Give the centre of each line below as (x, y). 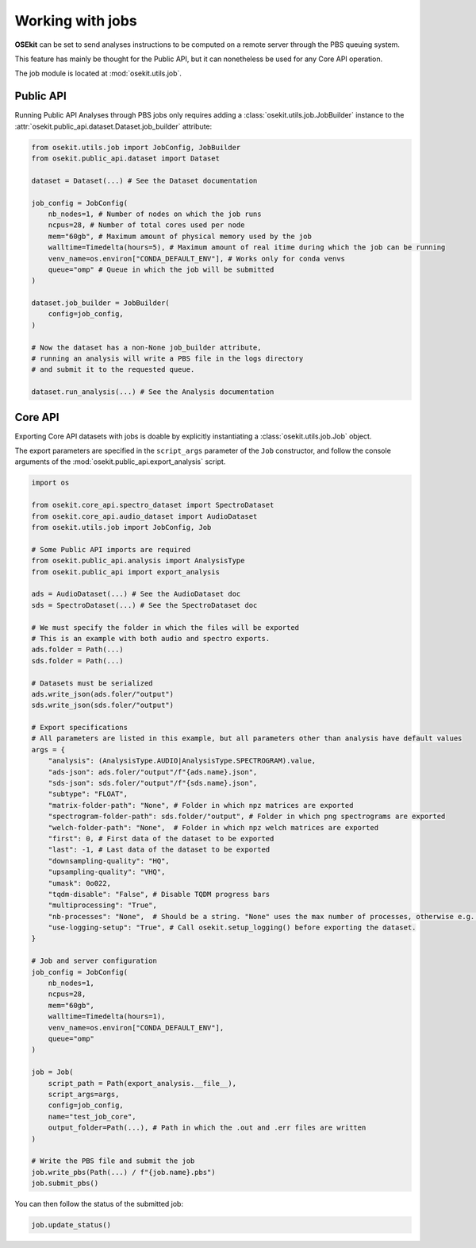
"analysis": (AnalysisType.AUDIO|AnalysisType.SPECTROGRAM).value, (182, 761)
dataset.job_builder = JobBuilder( (100, 303)
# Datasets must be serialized (92, 683)
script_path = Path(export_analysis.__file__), (142, 1083)
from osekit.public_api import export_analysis (125, 572)
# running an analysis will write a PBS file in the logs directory (167, 359)
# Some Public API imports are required (111, 549)
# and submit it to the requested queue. (113, 370)
